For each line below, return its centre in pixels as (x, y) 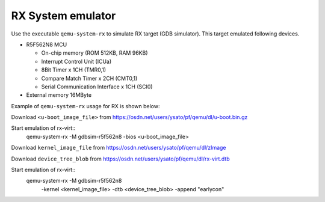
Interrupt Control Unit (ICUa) (76, 61)
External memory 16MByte (59, 95)
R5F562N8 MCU (47, 44)
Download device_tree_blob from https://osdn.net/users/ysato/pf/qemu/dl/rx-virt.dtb (120, 159)
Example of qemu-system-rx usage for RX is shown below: (85, 106)
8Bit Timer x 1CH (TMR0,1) (74, 70)
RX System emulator (63, 16)
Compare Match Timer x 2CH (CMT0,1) (89, 78)
